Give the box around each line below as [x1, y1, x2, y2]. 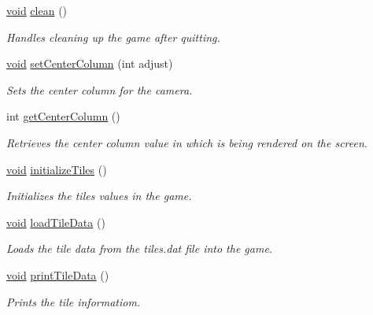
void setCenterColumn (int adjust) [6, 55, 173, 72]
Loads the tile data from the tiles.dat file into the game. [6, 240, 273, 257]
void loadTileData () [6, 213, 105, 230]
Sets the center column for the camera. [6, 81, 193, 98]
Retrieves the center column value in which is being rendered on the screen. [6, 134, 368, 150]
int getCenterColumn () [6, 108, 120, 124]
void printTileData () [6, 266, 109, 283]
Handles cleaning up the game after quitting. [6, 28, 220, 45]
